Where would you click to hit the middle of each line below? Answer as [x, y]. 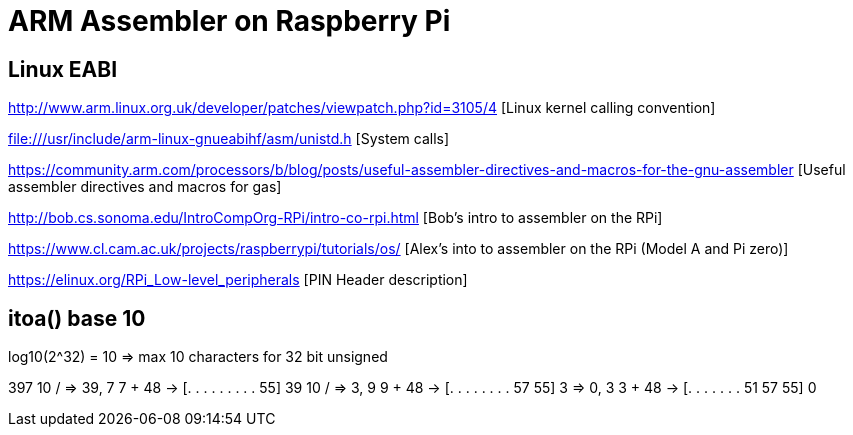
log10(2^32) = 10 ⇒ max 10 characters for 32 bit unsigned [198, 357]
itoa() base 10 [77, 318]
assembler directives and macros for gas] [145, 187]
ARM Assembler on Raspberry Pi [229, 21]
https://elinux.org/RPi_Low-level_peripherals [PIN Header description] [238, 280]
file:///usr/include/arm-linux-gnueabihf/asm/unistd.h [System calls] [229, 139]
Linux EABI [63, 69]
